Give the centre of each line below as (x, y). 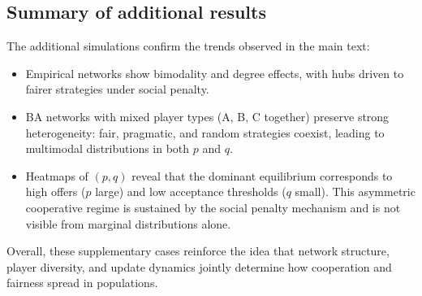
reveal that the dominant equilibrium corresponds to (262, 175)
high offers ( (56, 192)
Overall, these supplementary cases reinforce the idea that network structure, (198, 251)
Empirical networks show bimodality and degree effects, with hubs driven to (215, 73)
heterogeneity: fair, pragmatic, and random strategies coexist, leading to (205, 132)
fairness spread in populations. (82, 283)
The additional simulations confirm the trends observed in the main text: (188, 46)
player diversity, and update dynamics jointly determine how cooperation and (199, 266)
